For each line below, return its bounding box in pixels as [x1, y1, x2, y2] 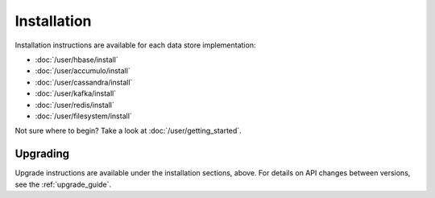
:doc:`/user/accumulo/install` [35, 66, 130, 76]
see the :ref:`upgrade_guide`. [14, 179, 112, 189]
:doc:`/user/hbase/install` [35, 55, 118, 64]
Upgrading [14, 147, 70, 161]
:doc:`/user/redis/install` [35, 100, 114, 109]
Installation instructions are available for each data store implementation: [14, 40, 256, 50]
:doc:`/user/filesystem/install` [35, 111, 132, 121]
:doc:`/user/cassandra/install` [35, 77, 133, 87]
